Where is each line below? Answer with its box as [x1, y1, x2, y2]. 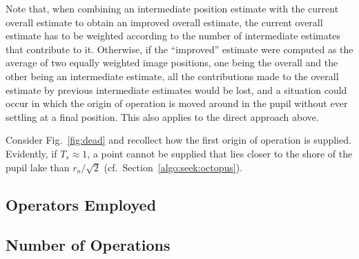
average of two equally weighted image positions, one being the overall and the [6, 55, 338, 70]
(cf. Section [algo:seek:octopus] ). [104, 160, 243, 174]
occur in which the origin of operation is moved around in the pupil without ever [6, 96, 348, 111]
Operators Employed [6, 193, 157, 215]
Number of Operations [6, 234, 171, 256]
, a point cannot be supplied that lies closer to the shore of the [87, 146, 353, 160]
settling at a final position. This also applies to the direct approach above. [6, 109, 319, 124]
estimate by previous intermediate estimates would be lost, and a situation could [6, 82, 347, 97]
